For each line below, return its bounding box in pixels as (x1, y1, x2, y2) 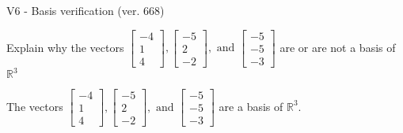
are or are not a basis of (279, 39, 396, 55)
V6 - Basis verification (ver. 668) (6, 2, 165, 18)
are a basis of (219, 98, 283, 114)
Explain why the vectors (6, 39, 124, 55)
